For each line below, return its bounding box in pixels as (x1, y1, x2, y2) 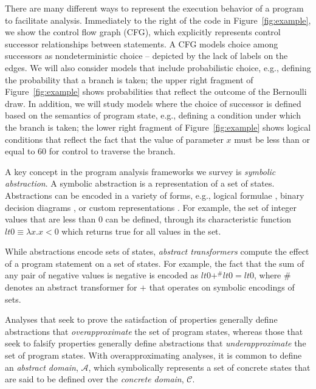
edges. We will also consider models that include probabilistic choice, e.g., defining (5, 61, 311, 74)
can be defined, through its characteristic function (105, 213, 292, 225)
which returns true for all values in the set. (61, 224, 221, 237)
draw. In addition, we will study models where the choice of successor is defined (5, 97, 301, 109)
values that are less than (5, 213, 96, 225)
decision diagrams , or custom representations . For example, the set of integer (5, 201, 297, 213)
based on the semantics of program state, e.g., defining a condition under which (5, 109, 301, 122)
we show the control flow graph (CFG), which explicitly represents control (5, 26, 281, 38)
